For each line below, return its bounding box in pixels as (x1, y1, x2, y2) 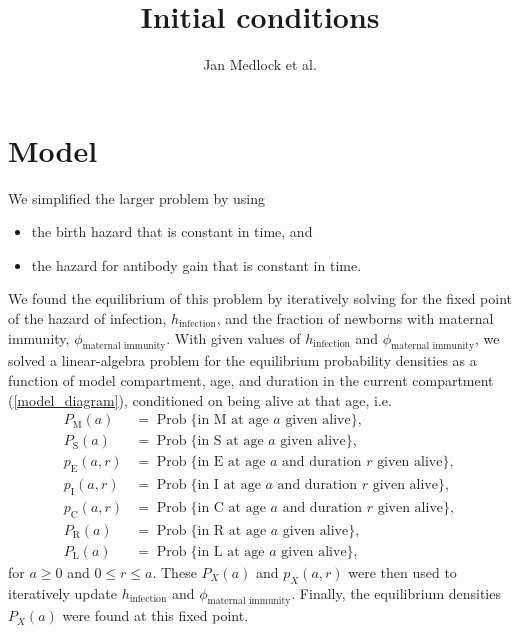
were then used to (348, 561, 457, 582)
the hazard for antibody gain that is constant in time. (31, 254, 362, 275)
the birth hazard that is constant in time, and (31, 221, 313, 242)
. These (152, 561, 197, 582)
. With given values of (166, 327, 301, 348)
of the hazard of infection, (8, 308, 167, 329)
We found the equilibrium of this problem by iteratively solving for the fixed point (8, 288, 512, 309)
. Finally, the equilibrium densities (291, 582, 501, 603)
